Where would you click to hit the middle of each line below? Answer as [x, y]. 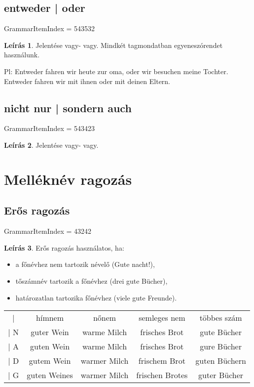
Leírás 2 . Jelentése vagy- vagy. [51, 145]
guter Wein [50, 332]
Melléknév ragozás [68, 179]
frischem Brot [162, 361]
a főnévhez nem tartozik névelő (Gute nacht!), [85, 264]
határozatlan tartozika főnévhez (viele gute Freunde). [96, 297]
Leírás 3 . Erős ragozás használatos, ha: [64, 247]
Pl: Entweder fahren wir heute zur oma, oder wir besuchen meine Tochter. [116, 71]
